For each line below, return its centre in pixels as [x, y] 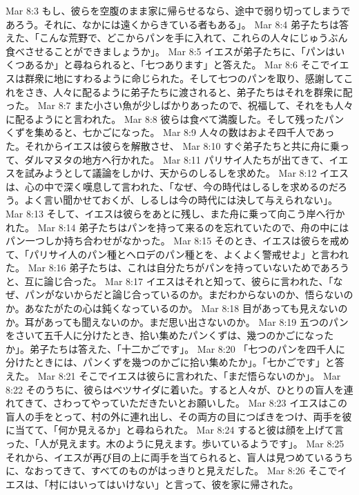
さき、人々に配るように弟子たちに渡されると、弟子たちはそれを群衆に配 [188, 91]
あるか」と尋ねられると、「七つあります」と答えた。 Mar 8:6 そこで [177, 65]
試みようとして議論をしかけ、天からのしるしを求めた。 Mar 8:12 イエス [186, 173]
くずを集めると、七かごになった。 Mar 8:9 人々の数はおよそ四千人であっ [170, 132]
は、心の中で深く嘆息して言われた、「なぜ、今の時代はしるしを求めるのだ [172, 186]
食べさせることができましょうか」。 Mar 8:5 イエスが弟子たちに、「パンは [171, 51]
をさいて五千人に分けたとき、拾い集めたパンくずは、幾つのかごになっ [165, 335]
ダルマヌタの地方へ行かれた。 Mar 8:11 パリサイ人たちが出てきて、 [177, 159]
